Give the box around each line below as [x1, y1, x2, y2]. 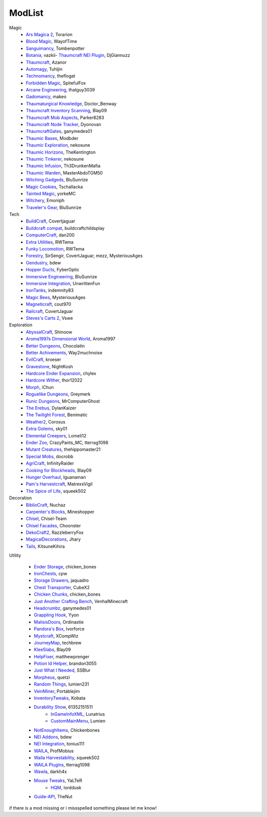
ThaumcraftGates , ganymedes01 [26, 129, 92, 134]
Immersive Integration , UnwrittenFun [26, 281, 100, 286]
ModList [9, 7, 44, 18]
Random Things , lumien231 [34, 681, 89, 687]
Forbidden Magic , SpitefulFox [26, 80, 86, 86]
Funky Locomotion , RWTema [26, 246, 85, 252]
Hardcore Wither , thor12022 [26, 377, 83, 383]
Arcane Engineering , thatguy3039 [26, 87, 95, 93]
